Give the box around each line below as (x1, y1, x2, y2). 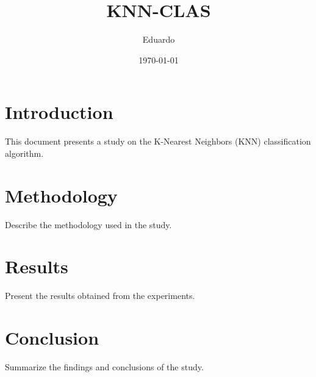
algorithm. (5, 146, 44, 159)
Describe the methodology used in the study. (5, 218, 172, 231)
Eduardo (142, 33, 175, 46)
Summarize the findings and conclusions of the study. (5, 361, 204, 373)
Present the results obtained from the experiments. (5, 289, 195, 302)
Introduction (5, 99, 113, 124)
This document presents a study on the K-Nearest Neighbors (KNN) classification (5, 135, 311, 148)
